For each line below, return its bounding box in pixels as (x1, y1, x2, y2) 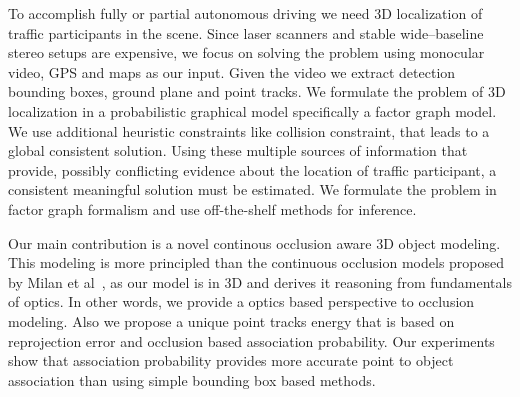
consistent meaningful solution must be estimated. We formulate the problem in (8, 179, 497, 200)
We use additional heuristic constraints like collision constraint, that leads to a (8, 120, 490, 141)
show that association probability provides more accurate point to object (8, 350, 454, 371)
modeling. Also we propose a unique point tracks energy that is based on (8, 310, 455, 331)
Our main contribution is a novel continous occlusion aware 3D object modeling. (8, 232, 501, 253)
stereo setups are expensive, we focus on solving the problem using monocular (8, 42, 485, 63)
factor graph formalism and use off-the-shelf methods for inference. (8, 198, 417, 219)
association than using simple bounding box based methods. (8, 369, 376, 390)
